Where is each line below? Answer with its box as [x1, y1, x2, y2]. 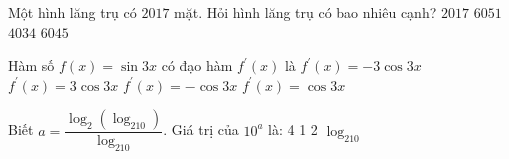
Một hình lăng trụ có [8, 2, 137, 22]
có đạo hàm [161, 55, 233, 76]
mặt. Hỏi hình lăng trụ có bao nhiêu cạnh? [174, 2, 437, 22]
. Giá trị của [163, 119, 239, 140]
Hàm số [8, 55, 55, 76]
